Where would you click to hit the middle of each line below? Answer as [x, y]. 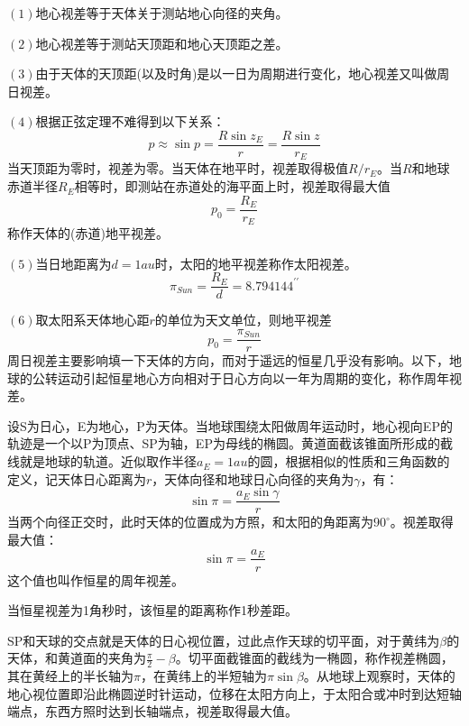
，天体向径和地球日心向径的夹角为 [253, 478]
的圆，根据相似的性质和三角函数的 [349, 461]
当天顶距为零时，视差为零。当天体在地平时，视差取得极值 [178, 168]
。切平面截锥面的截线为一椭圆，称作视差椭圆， [314, 658]
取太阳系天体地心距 [92, 320]
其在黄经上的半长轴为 [70, 676]
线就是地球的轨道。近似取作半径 [102, 461]
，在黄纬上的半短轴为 [203, 676]
